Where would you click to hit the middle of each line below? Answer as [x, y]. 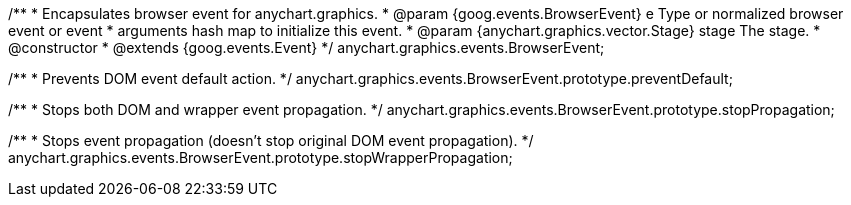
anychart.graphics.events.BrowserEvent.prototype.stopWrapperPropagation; [260, 157]
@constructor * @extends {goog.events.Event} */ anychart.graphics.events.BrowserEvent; [306, 47]
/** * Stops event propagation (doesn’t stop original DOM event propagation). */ [271, 140]
